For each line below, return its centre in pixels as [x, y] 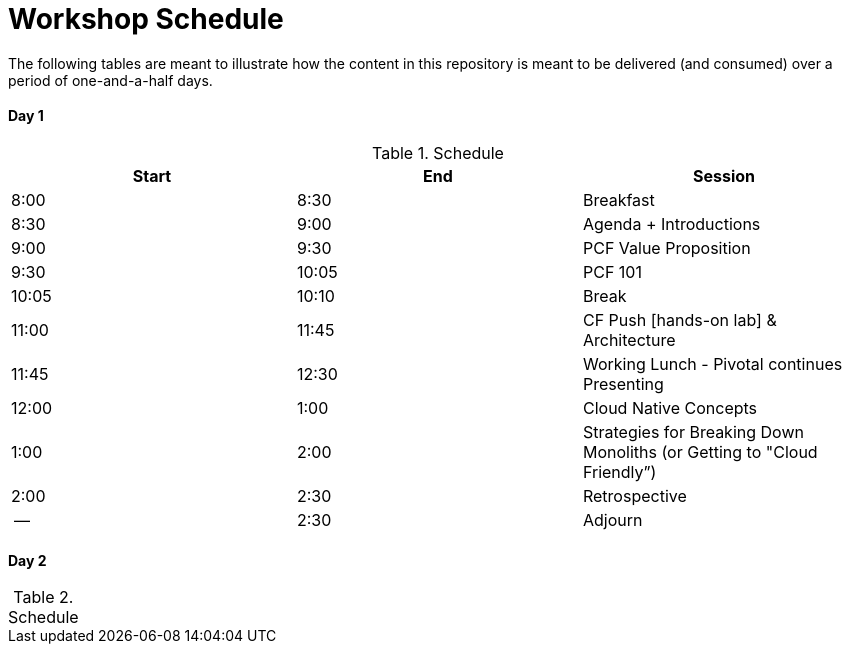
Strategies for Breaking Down [693, 431]
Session [723, 175]
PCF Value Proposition [666, 247]
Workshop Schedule [146, 19]
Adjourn [612, 519]
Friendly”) [619, 471]
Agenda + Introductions [671, 223]
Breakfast [618, 199]
